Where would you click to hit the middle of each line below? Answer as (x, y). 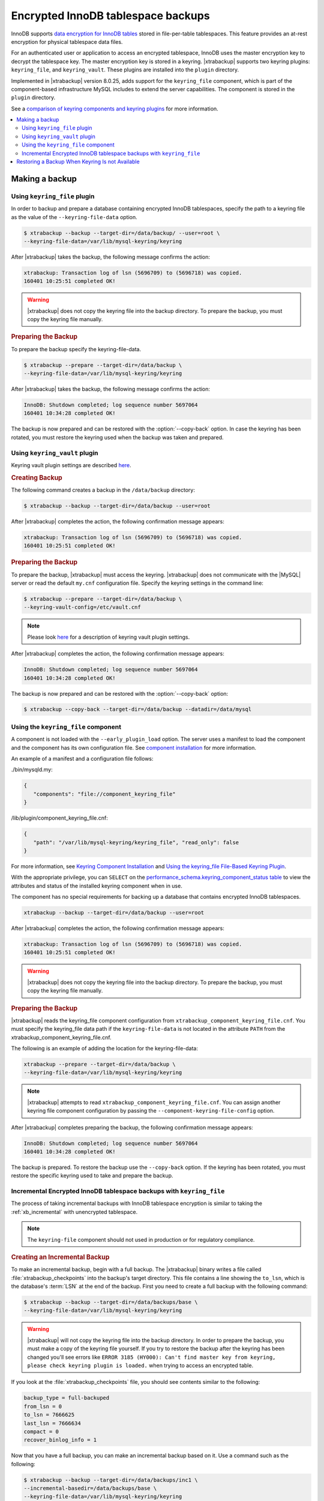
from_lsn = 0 (43, 1406)
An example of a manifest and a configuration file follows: (82, 759)
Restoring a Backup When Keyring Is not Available (78, 162)
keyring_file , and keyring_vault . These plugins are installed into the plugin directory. (125, 70)
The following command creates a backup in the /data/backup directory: (103, 490)
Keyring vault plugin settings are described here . (71, 465)
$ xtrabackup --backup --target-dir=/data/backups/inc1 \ (111, 1480)
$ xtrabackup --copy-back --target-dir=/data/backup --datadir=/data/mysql (138, 709)
